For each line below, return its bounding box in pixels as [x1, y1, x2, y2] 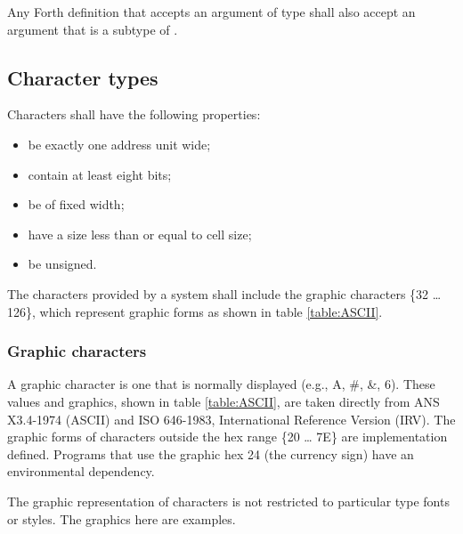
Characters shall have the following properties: [7, 105, 261, 124]
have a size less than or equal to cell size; [28, 224, 252, 243]
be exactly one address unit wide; [28, 134, 211, 153]
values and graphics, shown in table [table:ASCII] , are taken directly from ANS [7, 392, 440, 410]
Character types [7, 63, 158, 91]
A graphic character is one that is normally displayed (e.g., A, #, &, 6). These [7, 375, 435, 393]
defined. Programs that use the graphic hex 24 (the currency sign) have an [7, 444, 414, 463]
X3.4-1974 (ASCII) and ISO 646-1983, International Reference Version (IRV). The [7, 409, 456, 428]
